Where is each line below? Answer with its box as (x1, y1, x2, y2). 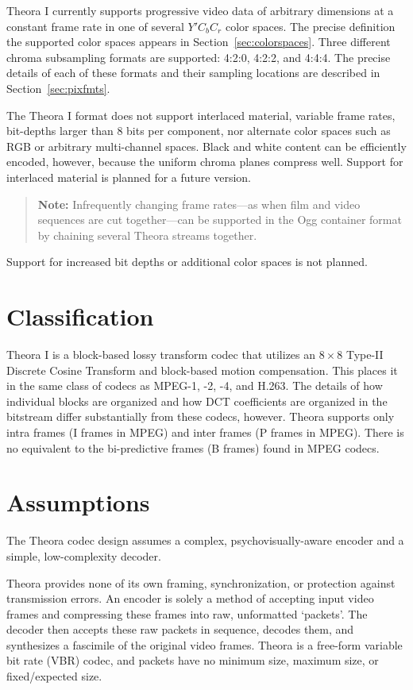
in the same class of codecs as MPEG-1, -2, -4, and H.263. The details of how (6, 377, 383, 394)
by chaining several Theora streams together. (37, 226, 257, 243)
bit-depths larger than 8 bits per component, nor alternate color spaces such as (6, 122, 391, 139)
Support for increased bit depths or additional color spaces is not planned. (6, 253, 368, 270)
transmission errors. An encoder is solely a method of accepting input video (6, 590, 374, 607)
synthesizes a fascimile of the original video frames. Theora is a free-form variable (6, 636, 403, 653)
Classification (6, 300, 154, 333)
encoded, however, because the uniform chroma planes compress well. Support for (6, 153, 403, 170)
